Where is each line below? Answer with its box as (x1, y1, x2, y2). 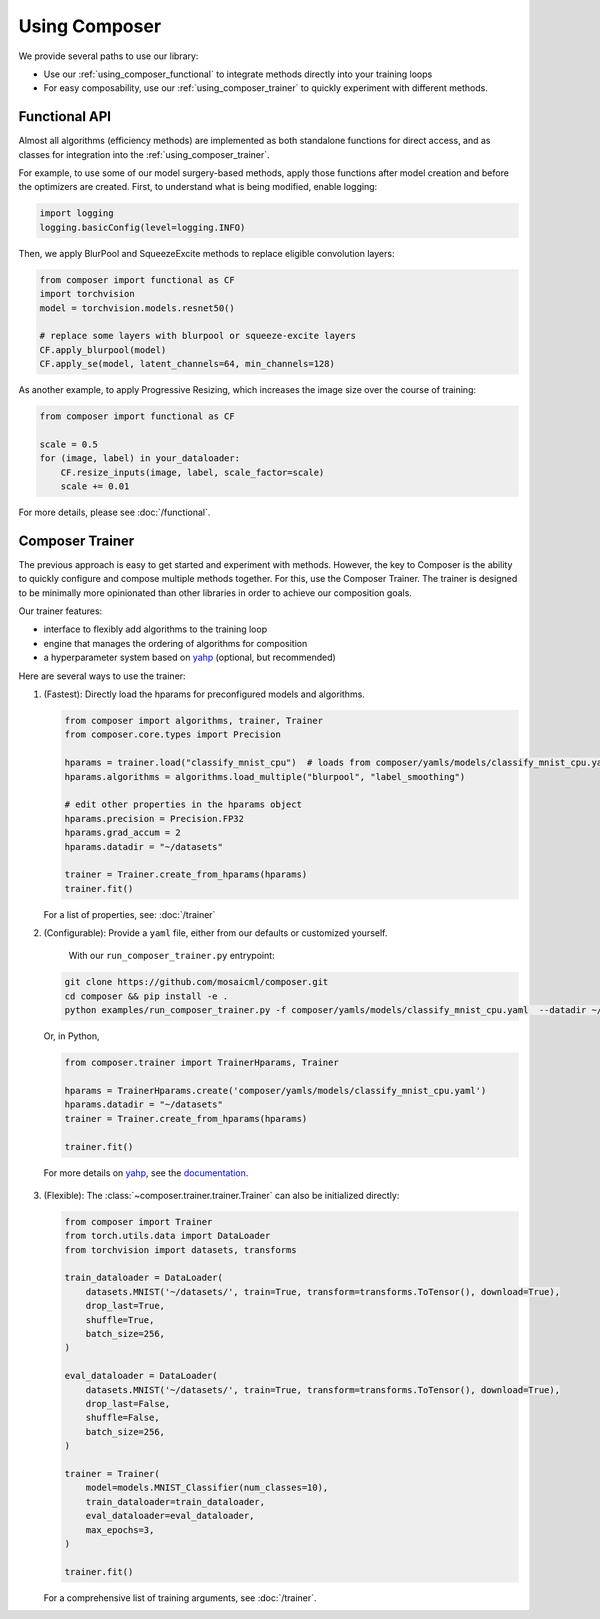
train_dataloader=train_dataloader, (85, 1496, 265, 1507)
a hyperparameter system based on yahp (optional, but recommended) (43, 651, 337, 664)
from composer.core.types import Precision (64, 729, 282, 740)
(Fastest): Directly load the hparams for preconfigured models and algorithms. (43, 688, 365, 700)
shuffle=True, (85, 1314, 155, 1325)
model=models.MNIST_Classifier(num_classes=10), (85, 1482, 329, 1494)
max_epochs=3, (85, 1524, 155, 1535)
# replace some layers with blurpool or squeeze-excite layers (39, 330, 357, 342)
